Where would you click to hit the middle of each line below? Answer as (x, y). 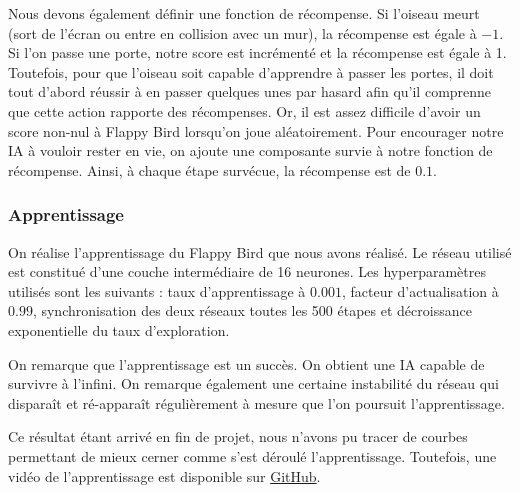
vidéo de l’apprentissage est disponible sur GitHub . (164, 475)
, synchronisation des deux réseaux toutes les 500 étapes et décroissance (252, 310)
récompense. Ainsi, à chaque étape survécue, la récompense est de (209, 169)
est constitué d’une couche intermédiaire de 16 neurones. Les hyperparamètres (247, 271)
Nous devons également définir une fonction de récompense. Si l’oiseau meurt (244, 13)
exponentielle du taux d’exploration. (119, 329)
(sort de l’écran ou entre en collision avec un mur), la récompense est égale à (242, 32)
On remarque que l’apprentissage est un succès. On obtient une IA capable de (246, 363)
